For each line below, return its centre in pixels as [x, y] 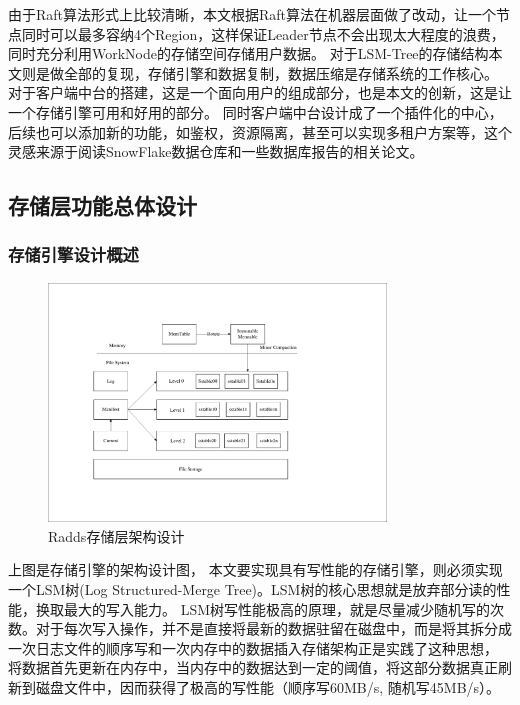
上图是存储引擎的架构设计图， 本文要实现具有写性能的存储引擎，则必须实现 [255, 569]
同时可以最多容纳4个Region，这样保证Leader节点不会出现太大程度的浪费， [263, 33]
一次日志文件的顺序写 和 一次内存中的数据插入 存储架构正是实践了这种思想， [253, 647]
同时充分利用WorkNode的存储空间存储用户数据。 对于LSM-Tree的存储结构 [248, 53]
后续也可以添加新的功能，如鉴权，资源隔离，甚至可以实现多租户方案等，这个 [260, 131]
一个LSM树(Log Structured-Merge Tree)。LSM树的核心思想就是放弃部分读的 [252, 589]
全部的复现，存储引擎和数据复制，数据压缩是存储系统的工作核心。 [280, 72]
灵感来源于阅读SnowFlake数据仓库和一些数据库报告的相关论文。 [216, 151]
